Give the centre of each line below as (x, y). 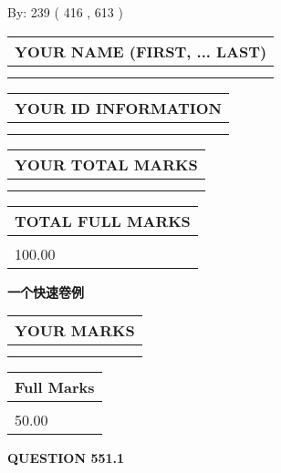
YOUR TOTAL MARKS (106, 164)
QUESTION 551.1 (66, 458)
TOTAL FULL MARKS (103, 221)
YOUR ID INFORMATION (118, 108)
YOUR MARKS (75, 331)
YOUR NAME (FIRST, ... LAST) (141, 51)
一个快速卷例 (46, 291)
